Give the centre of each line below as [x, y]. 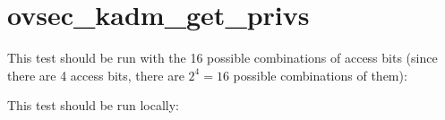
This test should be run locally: [94, 105]
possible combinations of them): [320, 75]
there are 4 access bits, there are [96, 75]
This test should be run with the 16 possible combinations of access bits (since [222, 58]
